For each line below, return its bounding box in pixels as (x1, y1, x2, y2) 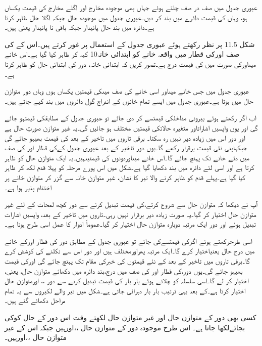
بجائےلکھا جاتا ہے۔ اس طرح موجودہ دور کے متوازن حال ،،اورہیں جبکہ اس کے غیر (5, 322, 245, 332)
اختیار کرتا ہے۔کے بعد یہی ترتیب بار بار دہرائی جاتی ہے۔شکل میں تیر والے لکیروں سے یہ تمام (5, 285, 246, 295)
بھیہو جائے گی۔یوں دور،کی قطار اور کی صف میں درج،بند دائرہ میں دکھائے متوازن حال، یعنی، (5, 265, 243, 276)
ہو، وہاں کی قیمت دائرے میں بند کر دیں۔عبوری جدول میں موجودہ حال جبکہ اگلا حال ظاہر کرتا (5, 12, 247, 22)
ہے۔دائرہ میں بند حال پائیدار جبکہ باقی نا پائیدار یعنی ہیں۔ (5, 22, 154, 32)
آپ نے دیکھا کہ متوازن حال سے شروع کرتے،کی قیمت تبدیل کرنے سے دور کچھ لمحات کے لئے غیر (5, 199, 257, 209)
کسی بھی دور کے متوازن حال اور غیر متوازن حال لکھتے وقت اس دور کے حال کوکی (5, 312, 256, 323)
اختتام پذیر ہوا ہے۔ (5, 182, 51, 192)
